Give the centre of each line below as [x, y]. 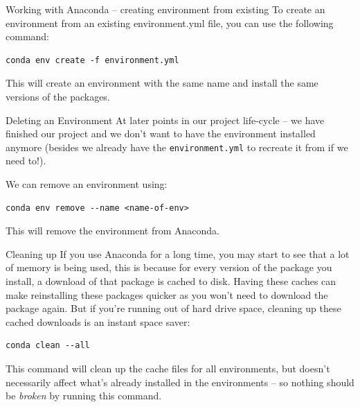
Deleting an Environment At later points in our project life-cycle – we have [165, 120]
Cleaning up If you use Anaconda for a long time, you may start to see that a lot [178, 253]
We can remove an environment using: [87, 184]
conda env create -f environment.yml [92, 60]
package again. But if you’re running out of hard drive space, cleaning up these [173, 308]
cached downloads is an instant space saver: [98, 321]
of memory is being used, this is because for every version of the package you [169, 267]
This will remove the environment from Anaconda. [112, 231]
